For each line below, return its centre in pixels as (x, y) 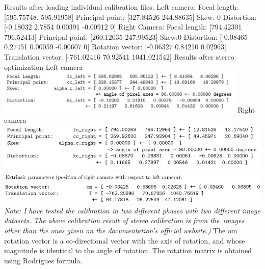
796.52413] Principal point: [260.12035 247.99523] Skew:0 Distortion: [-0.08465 (126, 36)
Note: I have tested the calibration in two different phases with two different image (132, 210)
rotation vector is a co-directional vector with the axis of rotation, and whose (125, 240)
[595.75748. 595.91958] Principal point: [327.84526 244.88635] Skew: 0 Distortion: (130, 17)
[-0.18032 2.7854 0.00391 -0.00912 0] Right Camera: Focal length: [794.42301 (123, 27)
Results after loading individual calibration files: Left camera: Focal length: (121, 7)
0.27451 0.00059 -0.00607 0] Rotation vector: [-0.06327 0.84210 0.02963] (115, 47)
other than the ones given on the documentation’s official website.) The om (121, 230)
